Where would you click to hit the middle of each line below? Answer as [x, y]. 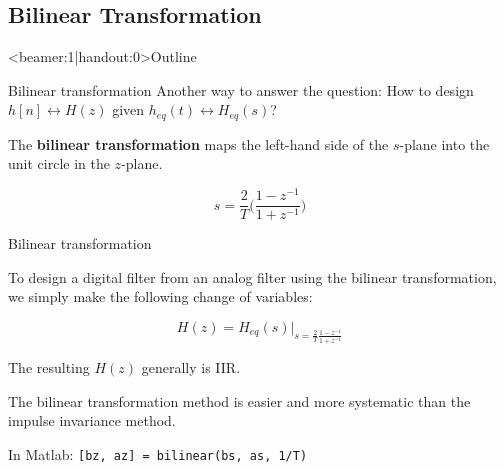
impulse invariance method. [92, 420]
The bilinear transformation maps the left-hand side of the [198, 143]
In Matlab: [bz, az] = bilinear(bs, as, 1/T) [158, 453]
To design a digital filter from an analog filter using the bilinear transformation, [252, 276]
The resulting [49, 367]
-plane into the [444, 143]
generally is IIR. [191, 367]
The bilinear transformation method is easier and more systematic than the [239, 400]
